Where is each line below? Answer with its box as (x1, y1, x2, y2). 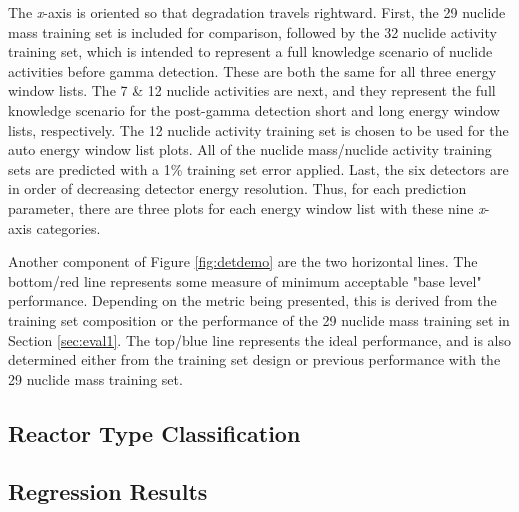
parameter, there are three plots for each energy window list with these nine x (8, 197, 485, 218)
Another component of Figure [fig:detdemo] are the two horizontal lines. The (8, 251, 478, 272)
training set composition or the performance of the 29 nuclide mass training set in (8, 309, 510, 330)
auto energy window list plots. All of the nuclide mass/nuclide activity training (8, 139, 492, 160)
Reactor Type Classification (8, 417, 301, 448)
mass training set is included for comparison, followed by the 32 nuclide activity (8, 21, 497, 42)
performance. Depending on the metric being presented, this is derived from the (8, 290, 497, 311)
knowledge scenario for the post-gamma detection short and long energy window (8, 99, 500, 120)
